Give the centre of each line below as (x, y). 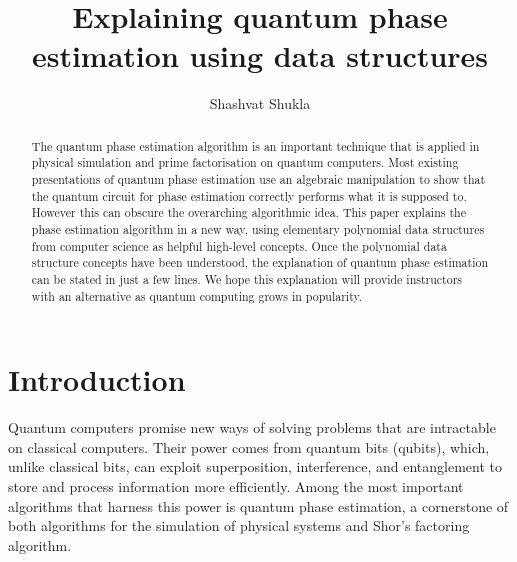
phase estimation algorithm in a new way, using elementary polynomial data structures (258, 228)
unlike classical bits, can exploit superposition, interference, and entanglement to (255, 466)
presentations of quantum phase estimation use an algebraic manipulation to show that (258, 179)
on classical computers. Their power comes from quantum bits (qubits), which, (249, 446)
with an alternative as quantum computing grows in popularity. (197, 295)
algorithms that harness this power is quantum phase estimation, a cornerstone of (258, 505)
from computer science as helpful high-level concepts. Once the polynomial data (239, 245)
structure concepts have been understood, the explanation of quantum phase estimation (260, 262)
